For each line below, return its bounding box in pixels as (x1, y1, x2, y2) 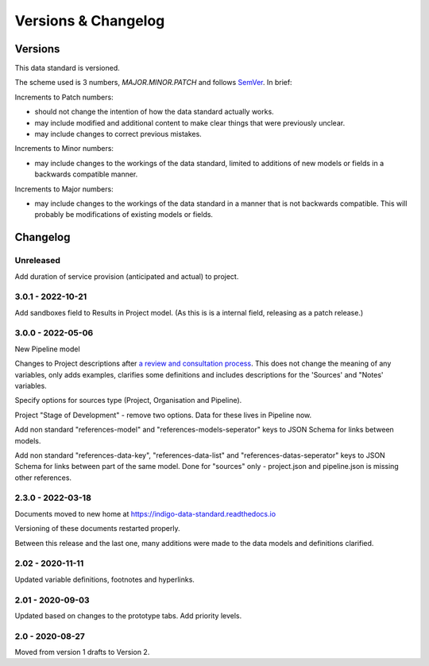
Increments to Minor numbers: (14, 144, 114, 153)
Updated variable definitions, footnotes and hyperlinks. (14, 575, 195, 584)
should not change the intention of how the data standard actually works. (34, 107, 274, 117)
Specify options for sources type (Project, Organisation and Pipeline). (14, 396, 242, 405)
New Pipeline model (14, 344, 80, 354)
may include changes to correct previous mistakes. (34, 130, 202, 139)
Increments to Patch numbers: (14, 92, 114, 102)
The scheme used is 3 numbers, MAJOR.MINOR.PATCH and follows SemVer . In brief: (14, 78, 293, 87)
